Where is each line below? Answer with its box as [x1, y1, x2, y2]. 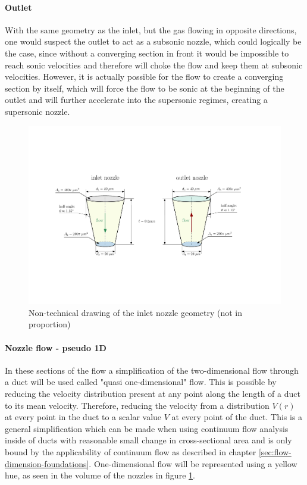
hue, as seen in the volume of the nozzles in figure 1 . [5, 469, 195, 481]
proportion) [29, 318, 71, 330]
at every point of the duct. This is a [171, 411, 303, 423]
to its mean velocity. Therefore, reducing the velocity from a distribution [5, 399, 270, 411]
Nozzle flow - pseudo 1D [5, 341, 106, 353]
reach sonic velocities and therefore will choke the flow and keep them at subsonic [5, 58, 303, 71]
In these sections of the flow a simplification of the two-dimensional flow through [5, 364, 299, 376]
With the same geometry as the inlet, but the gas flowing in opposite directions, [5, 23, 297, 36]
